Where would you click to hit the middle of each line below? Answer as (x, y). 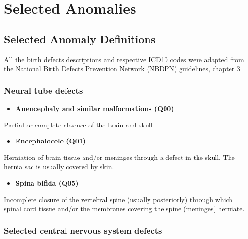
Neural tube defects (43, 90)
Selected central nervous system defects (83, 230)
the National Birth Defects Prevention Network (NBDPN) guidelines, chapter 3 (122, 69)
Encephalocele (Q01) (50, 141)
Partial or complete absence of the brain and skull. (79, 124)
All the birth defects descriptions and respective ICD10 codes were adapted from (124, 59)
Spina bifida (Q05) (47, 183)
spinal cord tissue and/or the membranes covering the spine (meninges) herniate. (124, 209)
